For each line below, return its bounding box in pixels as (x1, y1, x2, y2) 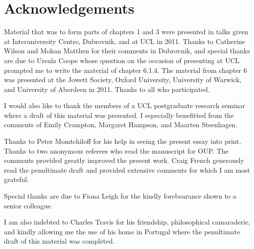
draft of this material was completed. (4, 236, 115, 246)
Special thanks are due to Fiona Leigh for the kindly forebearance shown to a (4, 191, 236, 201)
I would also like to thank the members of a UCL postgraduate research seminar (4, 100, 245, 111)
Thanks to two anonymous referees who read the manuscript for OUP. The (4, 145, 229, 156)
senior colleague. (4, 200, 53, 210)
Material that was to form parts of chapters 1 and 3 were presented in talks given (4, 26, 249, 37)
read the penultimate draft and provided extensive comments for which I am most (4, 164, 250, 175)
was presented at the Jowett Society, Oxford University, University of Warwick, (4, 74, 242, 85)
